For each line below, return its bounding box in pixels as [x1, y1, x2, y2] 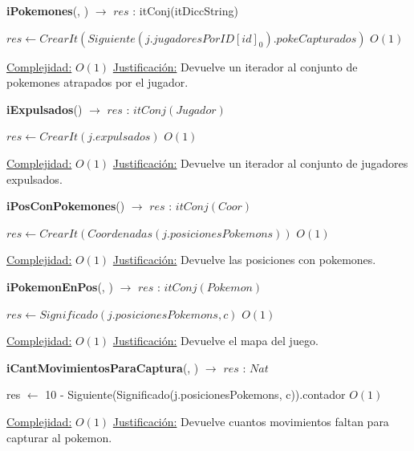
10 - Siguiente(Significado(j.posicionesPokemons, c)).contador [45, 386, 346, 403]
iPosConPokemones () [6, 197, 125, 214]
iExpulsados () [6, 100, 83, 117]
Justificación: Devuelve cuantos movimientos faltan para [112, 412, 389, 429]
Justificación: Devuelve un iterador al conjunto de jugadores [112, 154, 408, 171]
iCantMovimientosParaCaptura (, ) [6, 359, 199, 376]
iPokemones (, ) [6, 2, 89, 18]
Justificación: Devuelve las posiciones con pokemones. [112, 251, 376, 268]
